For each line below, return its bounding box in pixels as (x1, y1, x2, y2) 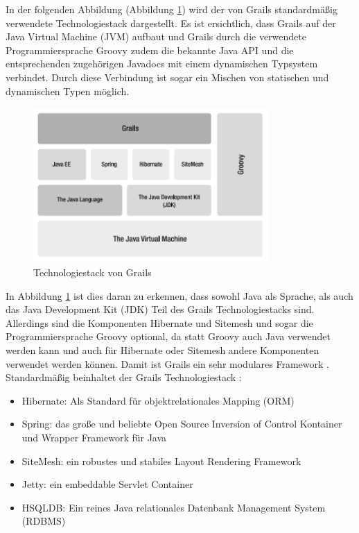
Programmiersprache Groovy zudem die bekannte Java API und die (6, 42, 294, 57)
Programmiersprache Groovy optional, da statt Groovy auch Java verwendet (6, 329, 331, 344)
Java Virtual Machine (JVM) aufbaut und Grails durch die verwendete (6, 29, 306, 44)
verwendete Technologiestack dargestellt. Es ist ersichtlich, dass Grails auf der (6, 15, 336, 30)
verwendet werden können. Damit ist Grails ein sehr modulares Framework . (6, 356, 329, 371)
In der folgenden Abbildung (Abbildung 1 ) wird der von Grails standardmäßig (6, 2, 338, 16)
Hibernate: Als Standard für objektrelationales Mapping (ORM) (21, 393, 295, 407)
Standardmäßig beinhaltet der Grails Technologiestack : (6, 370, 242, 384)
